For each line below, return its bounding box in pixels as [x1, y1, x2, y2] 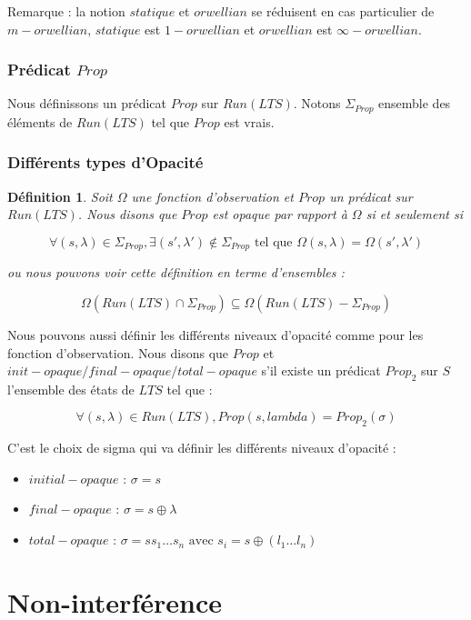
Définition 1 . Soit [7, 186, 113, 205]
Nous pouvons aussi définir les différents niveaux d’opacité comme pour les [7, 325, 424, 344]
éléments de [7, 112, 73, 131]
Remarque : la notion [7, 2, 125, 20]
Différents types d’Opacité [7, 151, 204, 174]
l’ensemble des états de [7, 379, 135, 398]
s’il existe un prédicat [261, 361, 381, 380]
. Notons [293, 94, 341, 113]
